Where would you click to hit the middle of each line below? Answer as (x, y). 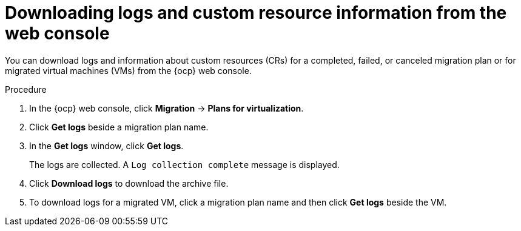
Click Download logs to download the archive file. (129, 183)
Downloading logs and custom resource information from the (256, 13)
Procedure (26, 89)
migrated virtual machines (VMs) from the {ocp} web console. (128, 70)
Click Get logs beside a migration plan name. (119, 127)
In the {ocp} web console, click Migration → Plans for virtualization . (166, 108)
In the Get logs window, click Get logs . (106, 146)
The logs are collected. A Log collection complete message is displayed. (184, 164)
